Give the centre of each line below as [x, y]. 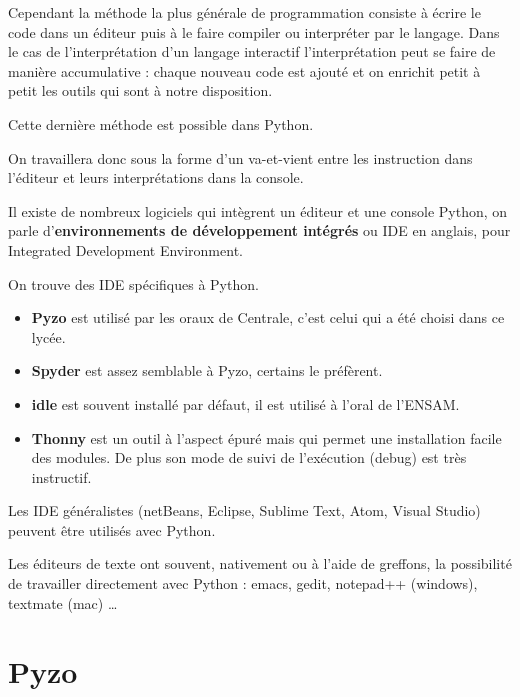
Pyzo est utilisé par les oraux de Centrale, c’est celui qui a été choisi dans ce [268, 317]
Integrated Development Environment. [125, 249]
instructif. [61, 476]
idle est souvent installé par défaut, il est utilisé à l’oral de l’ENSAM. [245, 403]
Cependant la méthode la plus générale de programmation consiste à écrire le [244, 12]
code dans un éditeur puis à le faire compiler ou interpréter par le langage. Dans [254, 31]
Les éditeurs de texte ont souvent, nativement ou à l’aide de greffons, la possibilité [260, 563]
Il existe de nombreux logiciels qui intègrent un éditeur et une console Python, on [258, 210]
